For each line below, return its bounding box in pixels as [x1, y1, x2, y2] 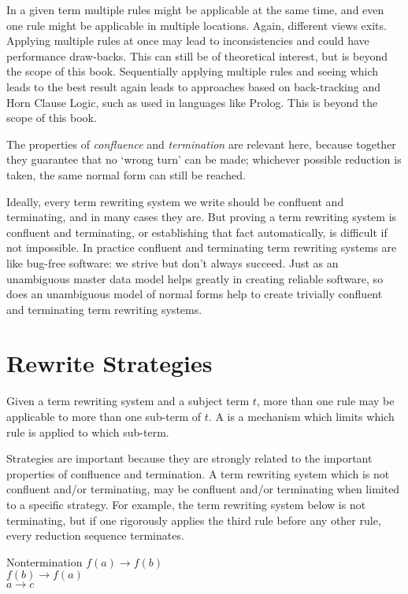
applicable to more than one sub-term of [6, 408, 202, 424]
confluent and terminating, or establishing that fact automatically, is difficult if [6, 223, 388, 240]
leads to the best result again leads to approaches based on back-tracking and [6, 78, 381, 94]
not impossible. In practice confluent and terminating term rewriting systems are [6, 239, 397, 256]
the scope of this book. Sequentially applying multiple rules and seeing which [6, 63, 379, 79]
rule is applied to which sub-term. [6, 423, 169, 440]
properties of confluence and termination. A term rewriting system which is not [6, 465, 390, 481]
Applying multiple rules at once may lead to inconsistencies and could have [6, 32, 369, 49]
